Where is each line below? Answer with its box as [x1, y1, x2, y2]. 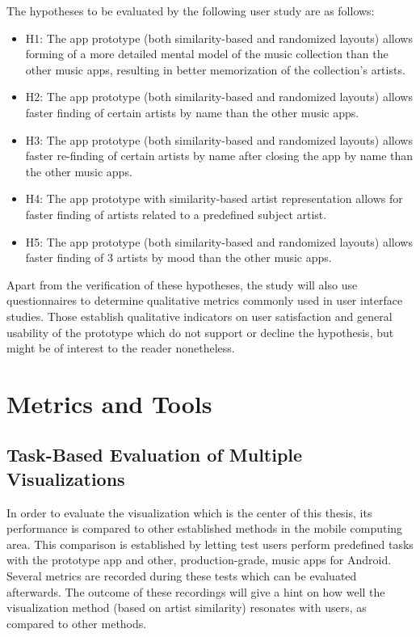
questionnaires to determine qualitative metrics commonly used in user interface [6, 292, 403, 309]
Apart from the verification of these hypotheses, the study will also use [6, 276, 358, 293]
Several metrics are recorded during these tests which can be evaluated [6, 567, 357, 584]
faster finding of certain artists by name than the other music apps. [25, 103, 359, 120]
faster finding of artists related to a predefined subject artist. [25, 205, 327, 222]
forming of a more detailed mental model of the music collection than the [25, 45, 388, 62]
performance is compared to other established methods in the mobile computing [6, 520, 403, 537]
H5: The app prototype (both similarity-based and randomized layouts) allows [25, 233, 413, 250]
